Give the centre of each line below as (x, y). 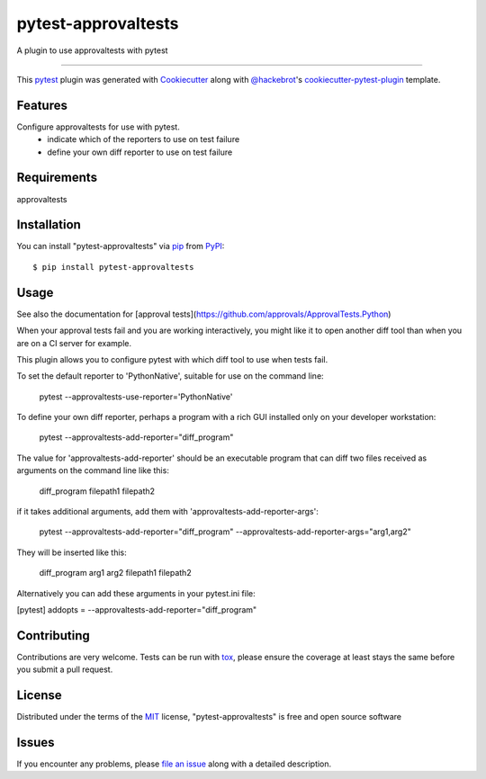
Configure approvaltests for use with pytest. (98, 127)
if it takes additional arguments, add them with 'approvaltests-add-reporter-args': (167, 512)
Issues (36, 743)
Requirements (57, 178)
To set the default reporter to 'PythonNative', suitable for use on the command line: (170, 376)
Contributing (53, 636)
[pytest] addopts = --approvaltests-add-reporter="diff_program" (137, 609)
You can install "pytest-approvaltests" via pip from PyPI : (121, 246)
